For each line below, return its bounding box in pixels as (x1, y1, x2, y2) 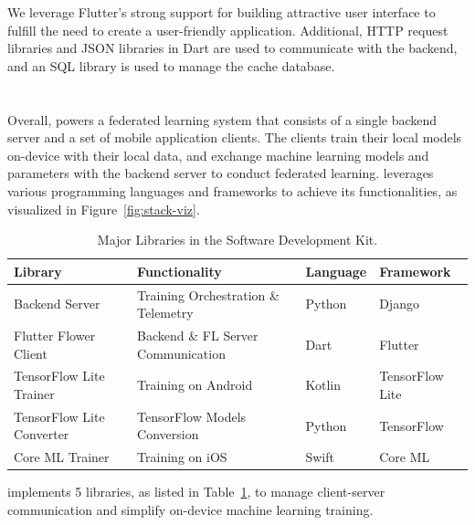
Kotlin (305, 375, 341, 394)
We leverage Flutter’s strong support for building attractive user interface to (7, 3, 436, 21)
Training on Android (137, 375, 253, 394)
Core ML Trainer (14, 447, 110, 467)
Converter (14, 425, 69, 444)
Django (379, 294, 419, 313)
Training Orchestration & (137, 285, 280, 304)
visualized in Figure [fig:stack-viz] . (7, 199, 200, 218)
